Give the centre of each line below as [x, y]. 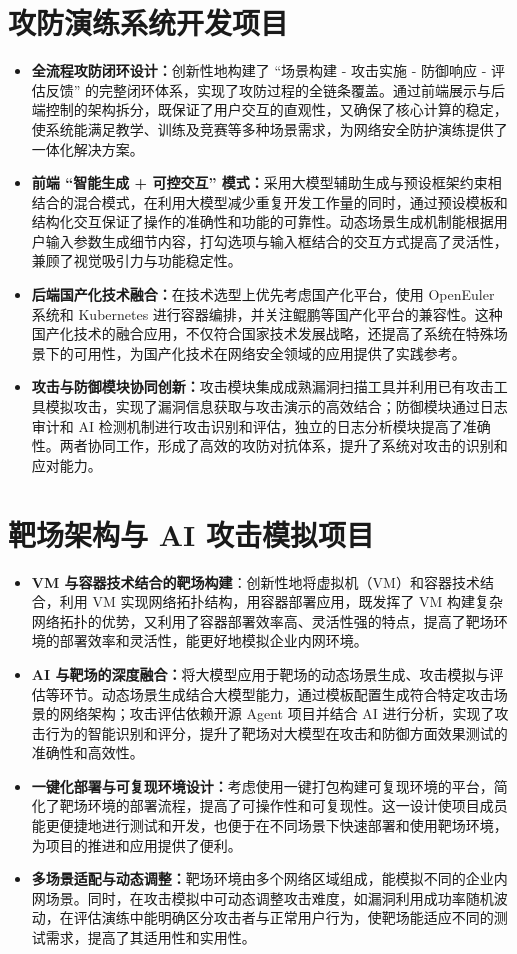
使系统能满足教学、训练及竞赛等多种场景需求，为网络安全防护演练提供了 [269, 128]
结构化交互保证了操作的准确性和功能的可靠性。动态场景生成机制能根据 [262, 221]
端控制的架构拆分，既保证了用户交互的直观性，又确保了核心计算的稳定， [269, 109]
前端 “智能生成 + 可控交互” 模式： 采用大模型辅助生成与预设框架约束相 [266, 182]
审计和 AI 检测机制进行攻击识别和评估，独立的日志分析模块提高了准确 [261, 425]
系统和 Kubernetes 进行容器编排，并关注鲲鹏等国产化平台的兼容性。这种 [267, 313]
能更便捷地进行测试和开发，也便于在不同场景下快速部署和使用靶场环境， [269, 825]
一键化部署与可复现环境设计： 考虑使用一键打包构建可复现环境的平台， [262, 785]
